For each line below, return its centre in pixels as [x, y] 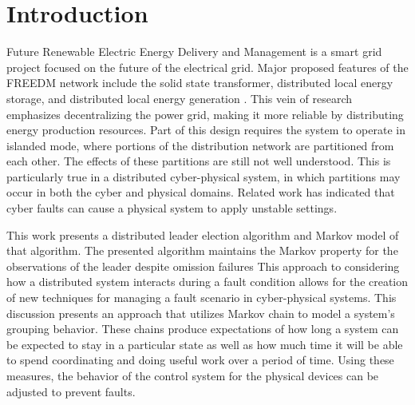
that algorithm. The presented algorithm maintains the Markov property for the [202, 250]
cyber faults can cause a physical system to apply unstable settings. [172, 208]
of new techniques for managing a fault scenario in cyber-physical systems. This [202, 298]
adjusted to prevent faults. [71, 391]
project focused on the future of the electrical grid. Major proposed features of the [207, 67]
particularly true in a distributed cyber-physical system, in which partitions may [204, 176]
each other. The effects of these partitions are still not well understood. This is [199, 161]
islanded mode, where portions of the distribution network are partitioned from [200, 145]
